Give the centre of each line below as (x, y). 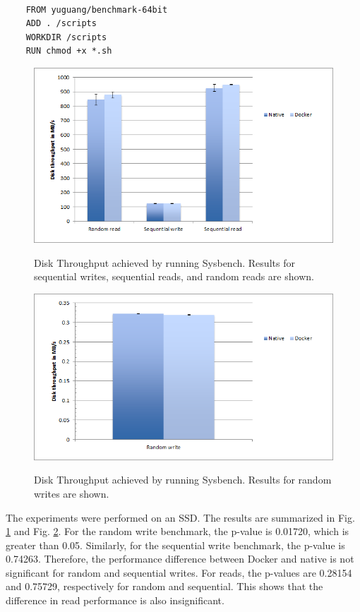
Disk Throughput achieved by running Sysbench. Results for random (183, 480)
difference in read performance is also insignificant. (115, 600)
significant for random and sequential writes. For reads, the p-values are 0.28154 (179, 572)
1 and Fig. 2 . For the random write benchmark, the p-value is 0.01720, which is (178, 531)
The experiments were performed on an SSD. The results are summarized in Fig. (180, 517)
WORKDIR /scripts (66, 37)
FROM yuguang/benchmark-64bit (97, 10)
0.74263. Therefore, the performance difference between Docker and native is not (180, 559)
